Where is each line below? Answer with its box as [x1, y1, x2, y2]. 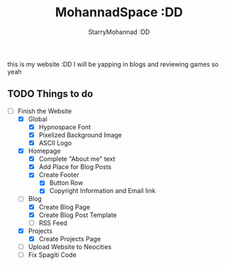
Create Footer [38, 170, 79, 179]
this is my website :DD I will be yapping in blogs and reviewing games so [7, 59, 219, 68]
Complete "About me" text [38, 155, 115, 163]
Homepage [28, 146, 62, 156]
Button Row [49, 178, 84, 187]
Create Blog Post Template [38, 210, 117, 219]
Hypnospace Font [38, 122, 91, 131]
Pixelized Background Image [38, 130, 123, 139]
